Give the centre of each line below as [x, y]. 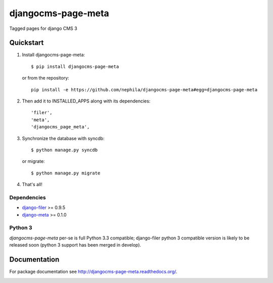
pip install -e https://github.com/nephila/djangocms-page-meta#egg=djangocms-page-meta [144, 90]
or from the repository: [45, 78]
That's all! [32, 185]
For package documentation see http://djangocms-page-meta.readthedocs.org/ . [93, 272]
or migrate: [33, 161]
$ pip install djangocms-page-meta [75, 66]
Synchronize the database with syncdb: [63, 138]
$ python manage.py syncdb [64, 150]
